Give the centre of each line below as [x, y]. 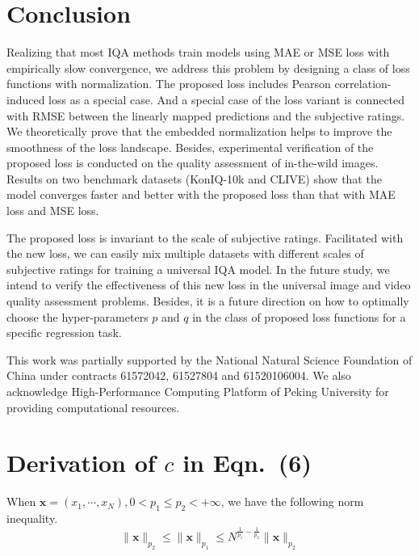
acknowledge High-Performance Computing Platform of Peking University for [198, 391]
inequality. [32, 518]
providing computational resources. [93, 407]
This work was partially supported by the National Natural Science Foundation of [209, 359]
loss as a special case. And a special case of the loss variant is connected [227, 99]
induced [26, 99]
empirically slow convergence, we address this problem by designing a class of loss [208, 67]
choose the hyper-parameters [78, 316]
